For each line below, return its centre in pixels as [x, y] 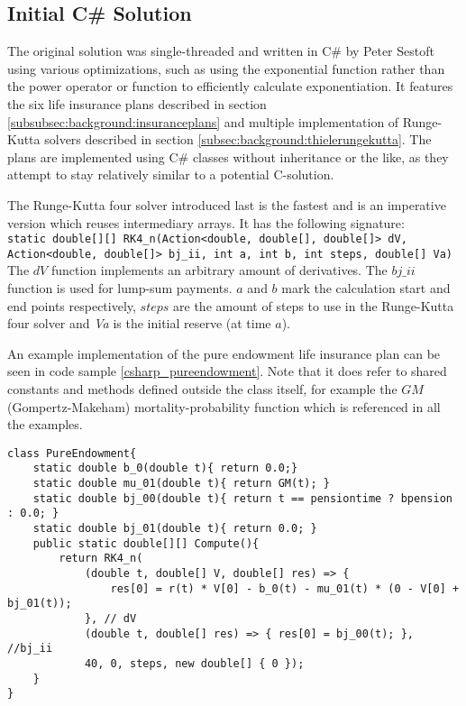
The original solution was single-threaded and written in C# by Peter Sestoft [221, 51]
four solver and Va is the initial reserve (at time [139, 323]
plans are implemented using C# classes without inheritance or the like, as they [228, 156]
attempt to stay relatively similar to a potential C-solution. [171, 174]
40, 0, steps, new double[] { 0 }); [194, 663]
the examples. [45, 424]
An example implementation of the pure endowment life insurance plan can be [224, 353]
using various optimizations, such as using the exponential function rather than [226, 68]
